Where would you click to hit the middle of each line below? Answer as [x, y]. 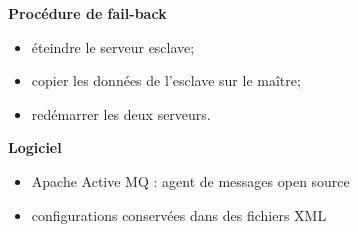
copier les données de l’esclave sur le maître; [166, 80]
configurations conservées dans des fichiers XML [179, 214]
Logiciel [35, 147]
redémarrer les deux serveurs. [121, 113]
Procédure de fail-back [87, 13]
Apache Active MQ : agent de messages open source [190, 180]
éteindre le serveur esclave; [113, 46]
